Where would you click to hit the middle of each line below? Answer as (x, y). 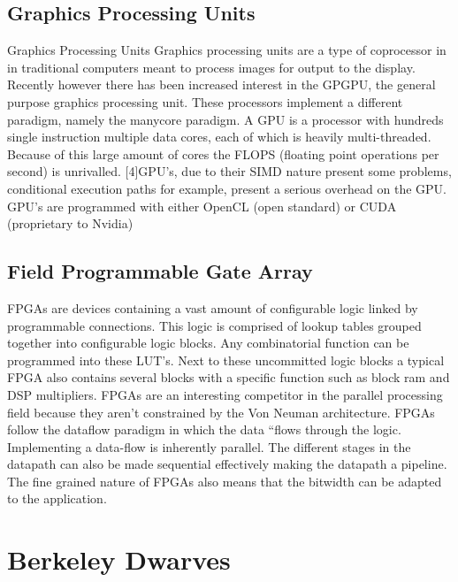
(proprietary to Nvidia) (70, 223)
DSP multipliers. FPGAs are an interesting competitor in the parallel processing (225, 394)
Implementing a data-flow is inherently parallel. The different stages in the (209, 446)
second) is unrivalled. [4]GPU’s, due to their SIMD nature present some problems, (229, 171)
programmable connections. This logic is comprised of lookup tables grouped (214, 325)
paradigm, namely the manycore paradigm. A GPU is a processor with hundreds (225, 119)
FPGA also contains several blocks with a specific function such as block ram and (229, 377)
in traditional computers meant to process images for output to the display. (211, 67)
